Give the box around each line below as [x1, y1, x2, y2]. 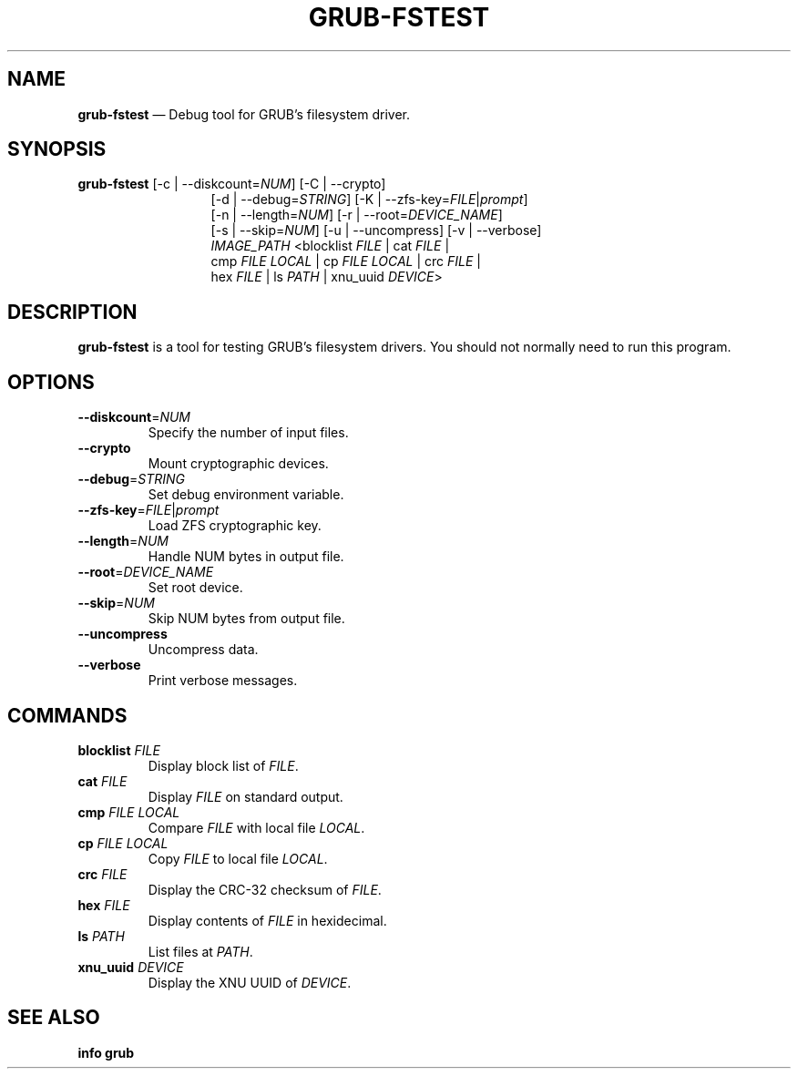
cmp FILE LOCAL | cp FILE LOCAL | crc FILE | [210, 253, 481, 270]
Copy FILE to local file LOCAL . [148, 850, 328, 866]
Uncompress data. [148, 641, 259, 658]
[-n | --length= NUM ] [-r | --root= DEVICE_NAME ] [210, 207, 503, 223]
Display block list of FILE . [148, 757, 299, 774]
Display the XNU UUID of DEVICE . [148, 974, 352, 990]
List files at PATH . [148, 943, 253, 959]
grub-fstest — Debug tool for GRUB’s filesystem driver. [77, 106, 411, 122]
